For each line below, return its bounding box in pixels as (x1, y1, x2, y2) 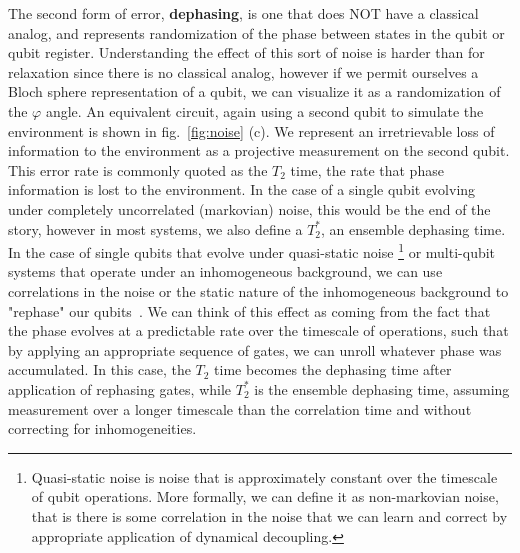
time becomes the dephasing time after (214, 359, 452, 380)
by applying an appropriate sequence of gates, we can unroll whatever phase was (8, 339, 502, 360)
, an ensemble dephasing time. (321, 218, 506, 239)
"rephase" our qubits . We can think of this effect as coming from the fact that (8, 300, 491, 321)
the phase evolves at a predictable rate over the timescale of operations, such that (8, 320, 509, 341)
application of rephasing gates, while (8, 378, 232, 399)
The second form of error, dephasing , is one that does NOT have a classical (8, 3, 479, 23)
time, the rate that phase (290, 159, 444, 180)
